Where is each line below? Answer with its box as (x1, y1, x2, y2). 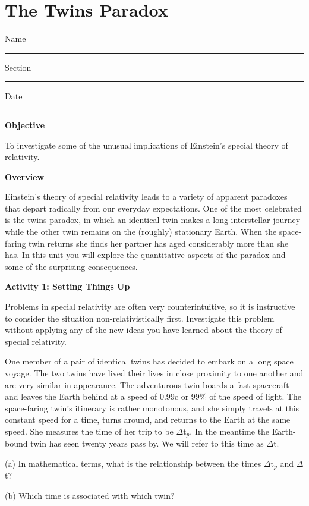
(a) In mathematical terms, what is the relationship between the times (5, 457, 261, 470)
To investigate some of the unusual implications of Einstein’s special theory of (5, 139, 288, 151)
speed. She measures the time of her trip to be (5, 425, 174, 437)
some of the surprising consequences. (5, 260, 138, 272)
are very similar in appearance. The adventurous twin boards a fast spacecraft (5, 378, 289, 391)
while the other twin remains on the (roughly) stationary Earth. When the (5, 225, 277, 238)
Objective (5, 118, 45, 131)
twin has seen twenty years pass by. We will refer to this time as (30, 437, 264, 450)
